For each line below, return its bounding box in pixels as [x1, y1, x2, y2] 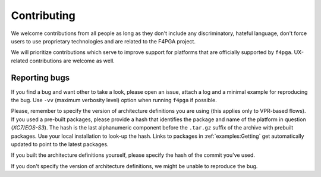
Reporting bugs [11, 72, 70, 83]
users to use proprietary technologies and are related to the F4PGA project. [11, 37, 196, 45]
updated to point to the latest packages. [11, 140, 109, 148]
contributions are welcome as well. [29, 57, 115, 64]
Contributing [11, 9, 75, 22]
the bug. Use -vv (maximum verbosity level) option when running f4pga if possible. [11, 97, 217, 104]
